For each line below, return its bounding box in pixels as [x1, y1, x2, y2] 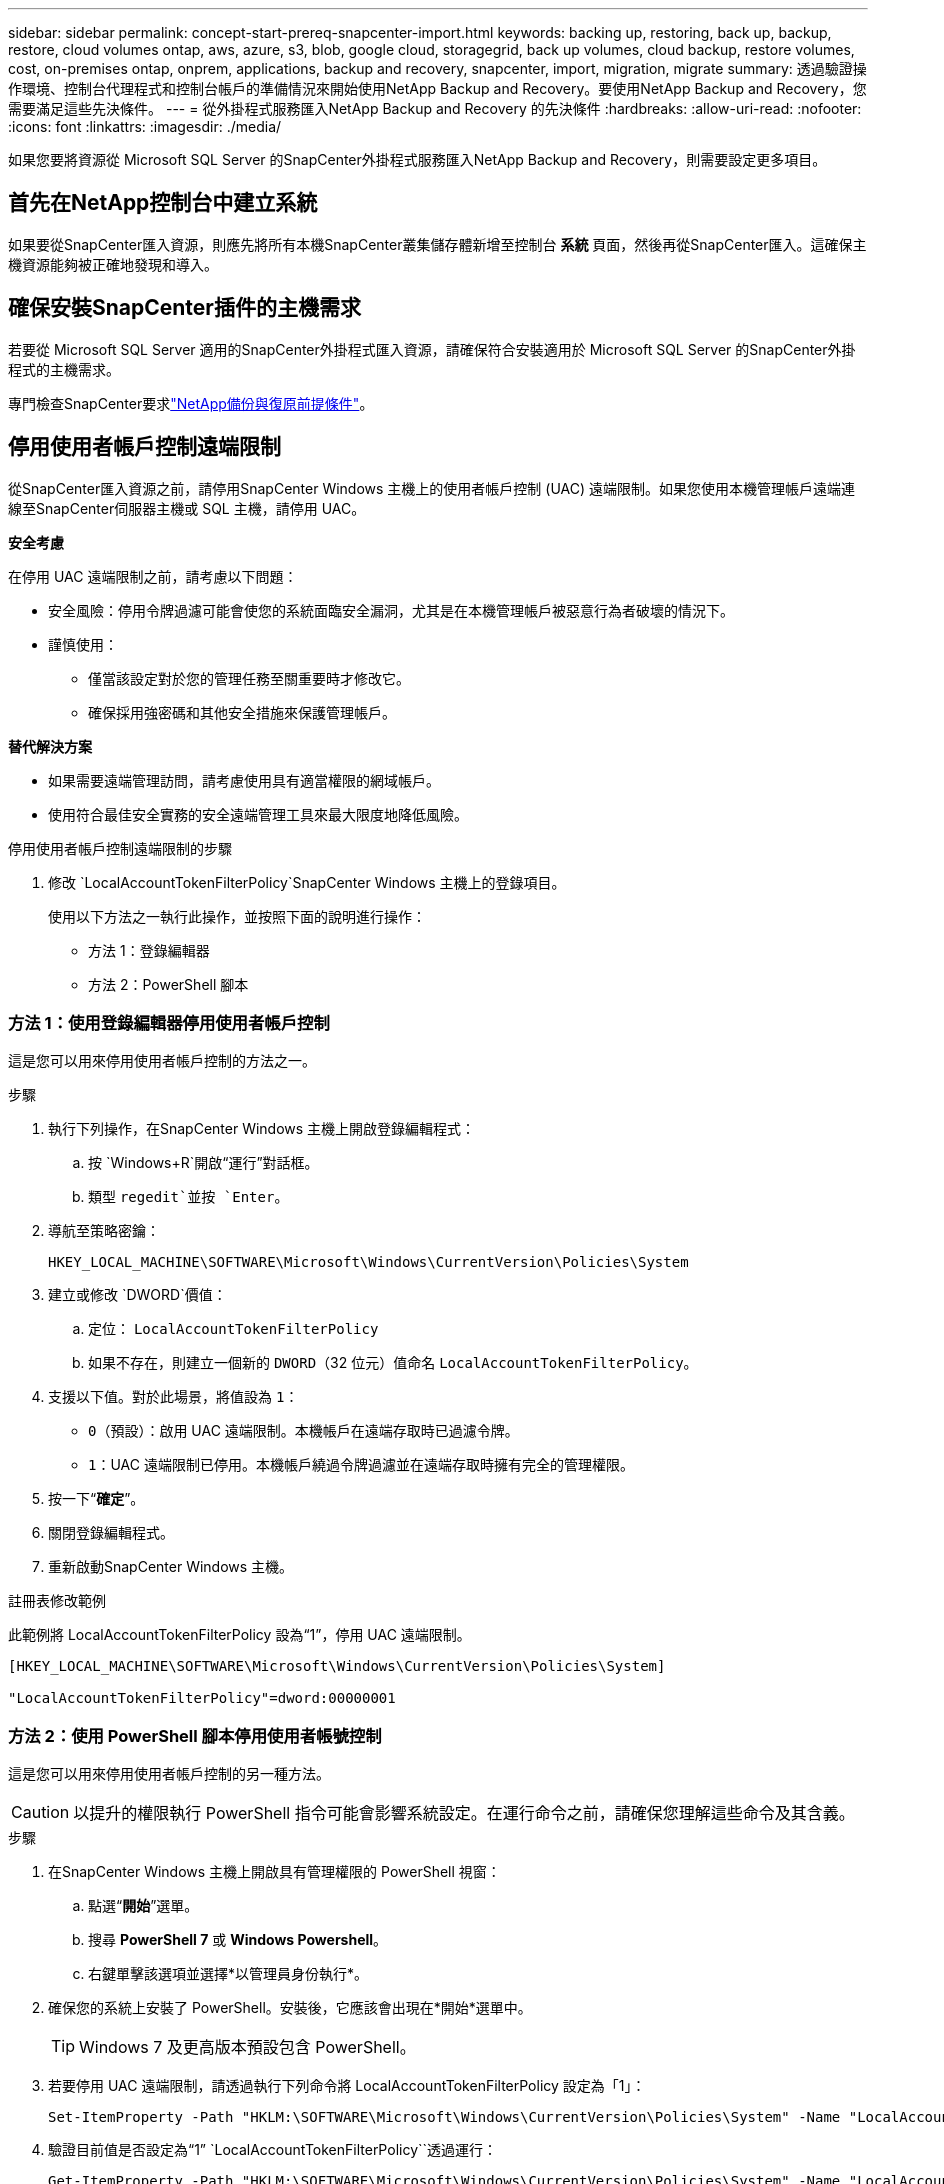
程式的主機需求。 [8, 360, 120, 378]
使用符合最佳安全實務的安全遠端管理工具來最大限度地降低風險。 [48, 805, 468, 823]
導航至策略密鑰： [48, 1222, 160, 1240]
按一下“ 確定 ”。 [48, 1490, 145, 1508]
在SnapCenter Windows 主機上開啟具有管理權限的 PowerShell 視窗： [48, 1863, 501, 1881]
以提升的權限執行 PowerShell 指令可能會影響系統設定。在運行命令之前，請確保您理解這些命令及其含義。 [73, 1803, 855, 1824]
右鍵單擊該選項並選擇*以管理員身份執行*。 [88, 1965, 369, 1983]
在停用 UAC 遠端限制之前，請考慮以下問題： [8, 567, 298, 585]
